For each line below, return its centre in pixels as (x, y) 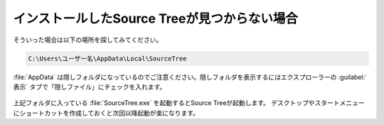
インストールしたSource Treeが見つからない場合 (156, 18)
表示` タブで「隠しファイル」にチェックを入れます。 (90, 87)
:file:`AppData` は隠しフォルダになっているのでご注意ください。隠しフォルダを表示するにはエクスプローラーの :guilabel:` (190, 77)
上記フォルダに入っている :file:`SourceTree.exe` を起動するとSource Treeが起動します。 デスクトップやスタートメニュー (189, 103)
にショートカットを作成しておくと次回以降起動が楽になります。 (106, 113)
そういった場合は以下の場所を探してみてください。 (88, 40)
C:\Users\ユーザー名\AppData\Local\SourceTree (107, 58)
